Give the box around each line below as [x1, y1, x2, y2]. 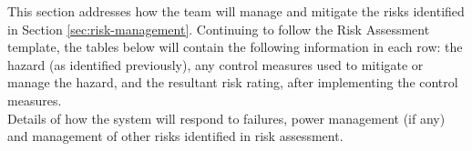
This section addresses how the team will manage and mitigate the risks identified [7, 2, 465, 20]
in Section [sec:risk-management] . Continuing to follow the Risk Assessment [7, 19, 430, 38]
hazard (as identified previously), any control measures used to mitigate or [7, 55, 424, 74]
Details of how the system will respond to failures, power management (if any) [7, 108, 446, 127]
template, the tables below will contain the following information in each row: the [7, 37, 463, 56]
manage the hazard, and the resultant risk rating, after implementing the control [7, 73, 458, 92]
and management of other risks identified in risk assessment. [7, 126, 344, 146]
